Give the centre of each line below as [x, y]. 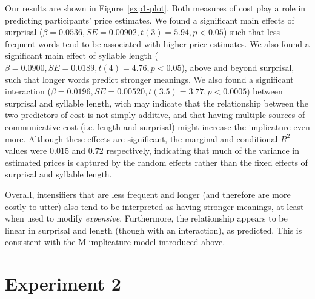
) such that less [252, 32]
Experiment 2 [63, 284]
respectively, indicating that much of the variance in [203, 150]
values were [26, 150]
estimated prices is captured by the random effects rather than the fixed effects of [156, 162]
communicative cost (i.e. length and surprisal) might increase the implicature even [157, 126]
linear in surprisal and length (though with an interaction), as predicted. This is [154, 230]
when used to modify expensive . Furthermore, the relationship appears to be [146, 218]
